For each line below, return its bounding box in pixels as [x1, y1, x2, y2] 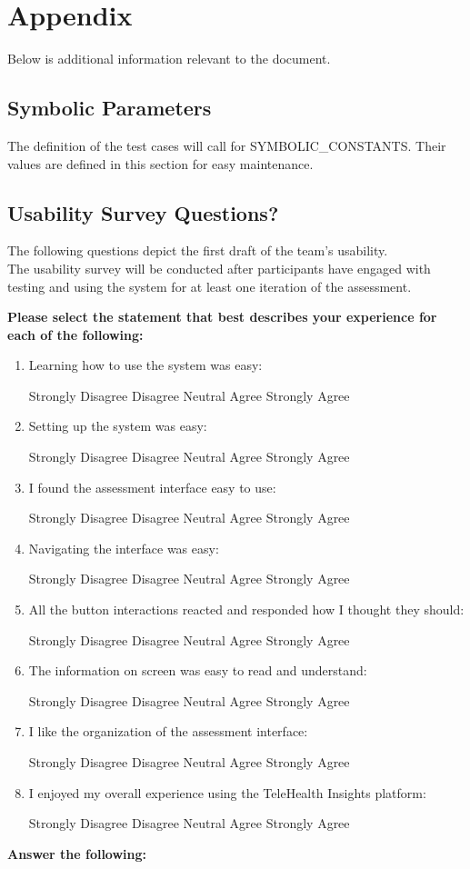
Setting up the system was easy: [28, 416, 207, 435]
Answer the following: [7, 844, 147, 863]
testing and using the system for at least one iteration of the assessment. [7, 276, 412, 295]
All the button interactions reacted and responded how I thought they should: [28, 600, 465, 619]
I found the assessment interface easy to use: [28, 477, 276, 496]
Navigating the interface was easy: [28, 538, 219, 557]
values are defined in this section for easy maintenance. [7, 154, 314, 173]
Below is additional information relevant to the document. [7, 49, 331, 68]
